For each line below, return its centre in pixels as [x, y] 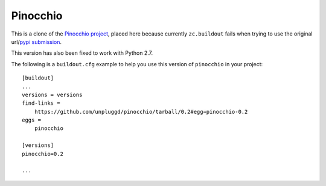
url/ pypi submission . [37, 42]
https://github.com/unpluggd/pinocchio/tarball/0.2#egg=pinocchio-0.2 [141, 112]
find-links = [41, 103]
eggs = [32, 120]
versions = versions [52, 95]
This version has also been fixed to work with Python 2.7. [82, 53]
